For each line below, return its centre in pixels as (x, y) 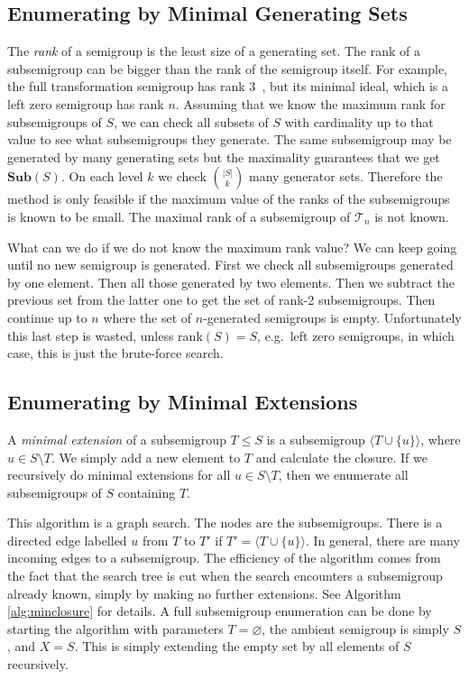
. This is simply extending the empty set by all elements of (237, 646)
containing (147, 492)
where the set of (147, 317)
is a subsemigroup (316, 439)
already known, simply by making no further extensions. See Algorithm (204, 593)
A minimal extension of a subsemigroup (117, 439)
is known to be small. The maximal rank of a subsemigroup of (179, 216)
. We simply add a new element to (146, 457)
